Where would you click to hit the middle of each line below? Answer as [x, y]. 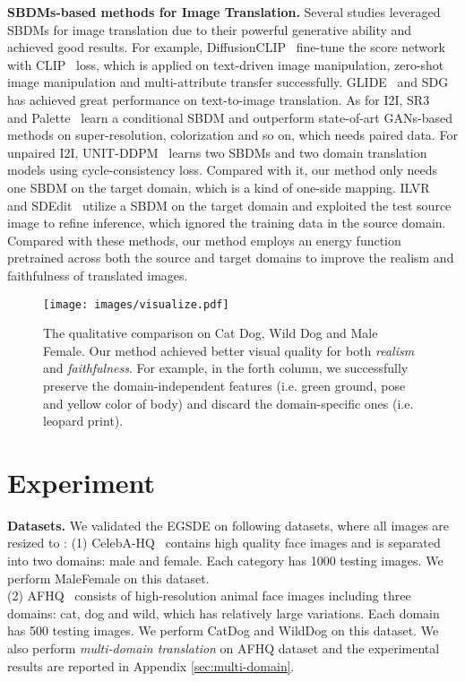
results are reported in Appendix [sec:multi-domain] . [151, 665]
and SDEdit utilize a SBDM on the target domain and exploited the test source [229, 205]
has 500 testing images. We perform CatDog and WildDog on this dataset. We [223, 630]
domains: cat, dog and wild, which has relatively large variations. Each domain [224, 613]
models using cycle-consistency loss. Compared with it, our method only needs [223, 170]
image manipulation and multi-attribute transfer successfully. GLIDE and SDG [228, 82]
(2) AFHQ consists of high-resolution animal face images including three [209, 596]
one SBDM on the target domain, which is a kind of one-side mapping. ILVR [219, 187]
